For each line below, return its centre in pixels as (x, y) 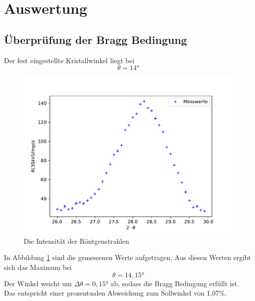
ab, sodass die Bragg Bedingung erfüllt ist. (175, 283)
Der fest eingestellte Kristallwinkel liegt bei (69, 60)
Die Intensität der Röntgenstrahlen (76, 241)
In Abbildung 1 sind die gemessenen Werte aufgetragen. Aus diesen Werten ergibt (128, 257)
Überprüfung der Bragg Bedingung (96, 39)
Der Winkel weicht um (38, 283)
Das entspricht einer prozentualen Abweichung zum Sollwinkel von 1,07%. (115, 293)
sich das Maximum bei (38, 267)
